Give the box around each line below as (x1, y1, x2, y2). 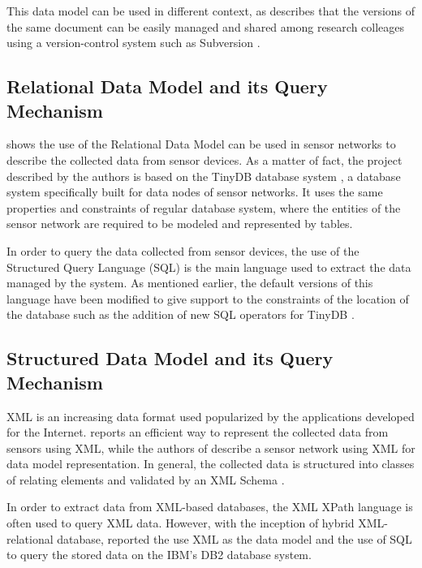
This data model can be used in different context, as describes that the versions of (6, 2, 416, 19)
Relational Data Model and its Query (6, 74, 328, 99)
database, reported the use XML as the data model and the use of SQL (57, 530, 412, 547)
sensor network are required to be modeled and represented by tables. (6, 215, 353, 232)
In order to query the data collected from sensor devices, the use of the (6, 242, 360, 259)
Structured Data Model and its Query (6, 346, 334, 371)
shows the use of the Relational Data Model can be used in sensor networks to (6, 136, 396, 153)
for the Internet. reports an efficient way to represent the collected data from (6, 424, 389, 441)
